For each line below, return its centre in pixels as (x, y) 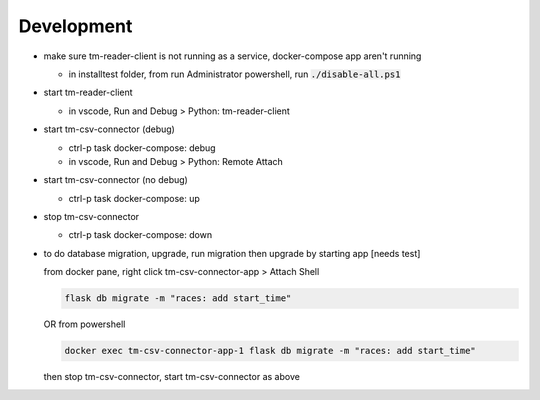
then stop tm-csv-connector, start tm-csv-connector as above (171, 377)
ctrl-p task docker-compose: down (140, 235)
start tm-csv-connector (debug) (109, 129)
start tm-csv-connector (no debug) (116, 180)
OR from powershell (84, 324)
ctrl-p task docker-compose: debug (142, 147)
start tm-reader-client (88, 92)
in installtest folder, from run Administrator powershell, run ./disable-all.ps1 (234, 74)
